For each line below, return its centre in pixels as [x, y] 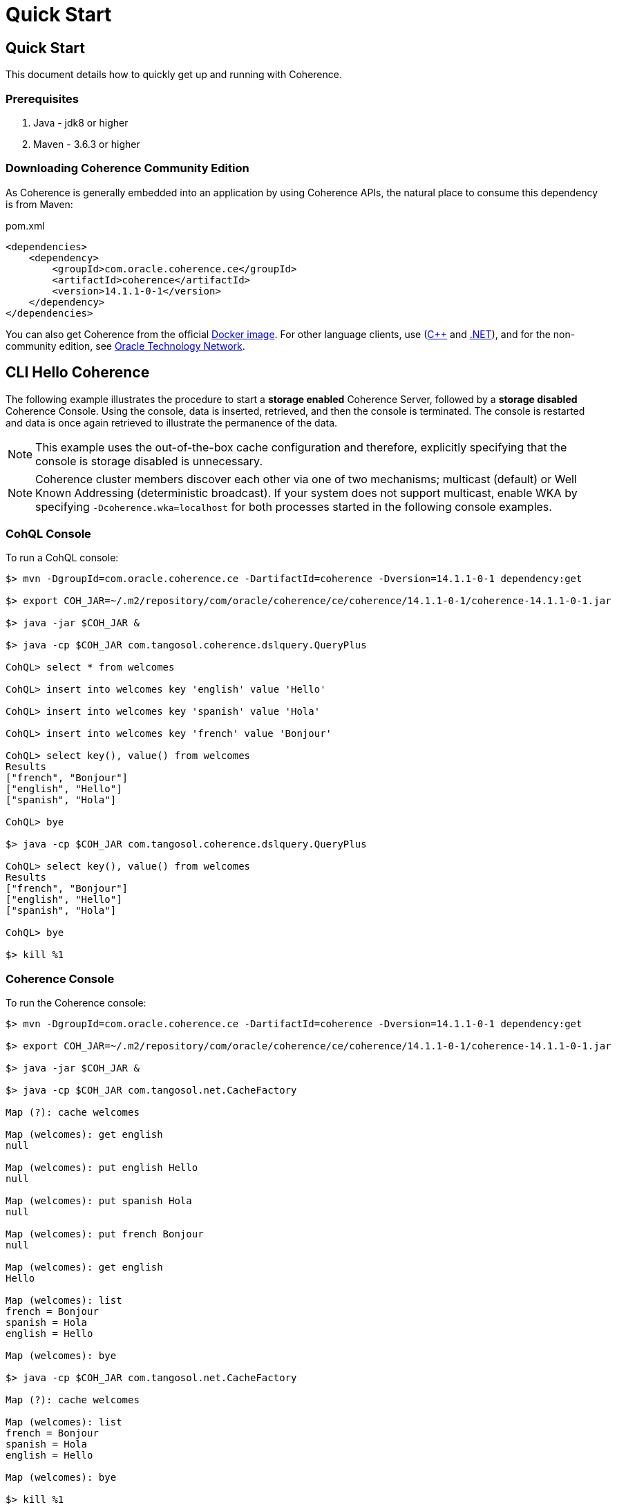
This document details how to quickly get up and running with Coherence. [174, 75]
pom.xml [25, 225]
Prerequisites [42, 99]
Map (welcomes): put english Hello [102, 1168]
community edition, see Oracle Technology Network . [125, 346]
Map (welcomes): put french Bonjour [105, 1234]
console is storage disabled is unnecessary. [149, 461]
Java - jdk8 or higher [81, 122]
